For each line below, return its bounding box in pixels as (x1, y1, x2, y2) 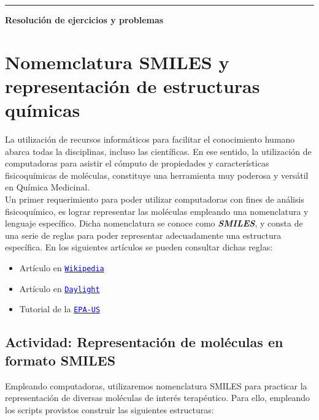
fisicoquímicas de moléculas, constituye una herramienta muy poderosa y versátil (5, 168, 309, 181)
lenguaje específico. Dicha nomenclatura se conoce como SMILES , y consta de (5, 217, 303, 230)
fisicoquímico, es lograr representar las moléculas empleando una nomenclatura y (5, 204, 309, 217)
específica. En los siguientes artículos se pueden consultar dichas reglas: (5, 241, 273, 253)
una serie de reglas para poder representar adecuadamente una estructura (5, 228, 282, 241)
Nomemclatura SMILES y (5, 49, 229, 74)
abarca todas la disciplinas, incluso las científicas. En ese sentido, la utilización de (5, 144, 312, 157)
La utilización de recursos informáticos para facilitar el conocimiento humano (5, 133, 295, 146)
